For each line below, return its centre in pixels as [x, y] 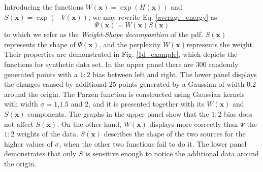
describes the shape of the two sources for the [175, 134]
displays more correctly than [194, 124]
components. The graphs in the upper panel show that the [118, 113]
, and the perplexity [130, 44]
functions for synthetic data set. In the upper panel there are [99, 64]
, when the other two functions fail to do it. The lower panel [153, 143]
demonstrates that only [40, 153]
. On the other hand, [89, 124]
